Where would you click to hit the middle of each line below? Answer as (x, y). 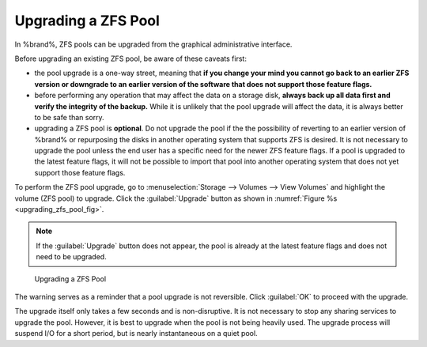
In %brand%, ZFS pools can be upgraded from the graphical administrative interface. (153, 44)
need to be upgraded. (71, 257)
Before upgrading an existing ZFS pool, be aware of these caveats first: (130, 58)
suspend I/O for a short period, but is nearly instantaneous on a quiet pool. (136, 334)
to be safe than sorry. (69, 117)
